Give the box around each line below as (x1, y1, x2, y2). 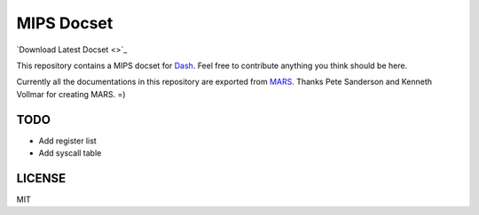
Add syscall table (38, 148, 102, 158)
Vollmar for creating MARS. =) (16, 88, 126, 99)
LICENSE (16, 171, 67, 186)
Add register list (38, 135, 97, 146)
